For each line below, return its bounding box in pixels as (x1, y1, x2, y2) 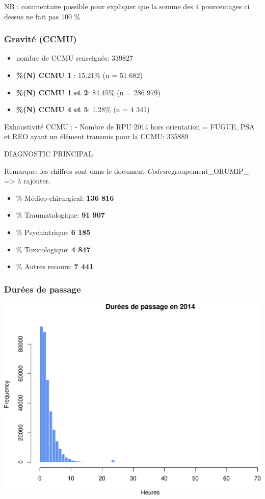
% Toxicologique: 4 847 (16, 244, 91, 254)
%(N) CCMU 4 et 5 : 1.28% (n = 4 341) (16, 104, 150, 115)
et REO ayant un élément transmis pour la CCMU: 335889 (4, 131, 189, 142)
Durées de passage (4, 282, 81, 295)
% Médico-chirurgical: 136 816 (16, 192, 114, 203)
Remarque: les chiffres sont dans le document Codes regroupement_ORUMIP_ (4, 165, 249, 176)
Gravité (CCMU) (4, 33, 77, 45)
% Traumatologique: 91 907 (16, 209, 105, 220)
